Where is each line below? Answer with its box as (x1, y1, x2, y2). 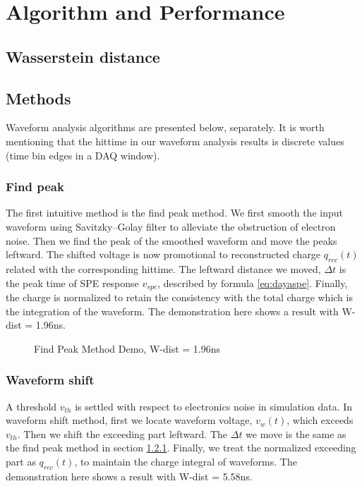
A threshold (6, 399, 57, 413)
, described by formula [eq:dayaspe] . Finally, (157, 275, 348, 290)
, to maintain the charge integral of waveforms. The (74, 454, 297, 468)
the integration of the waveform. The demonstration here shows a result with (6, 303, 339, 318)
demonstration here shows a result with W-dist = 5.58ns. (6, 468, 253, 483)
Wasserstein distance (6, 45, 160, 67)
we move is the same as (246, 426, 346, 441)
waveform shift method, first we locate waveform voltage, (6, 413, 253, 427)
